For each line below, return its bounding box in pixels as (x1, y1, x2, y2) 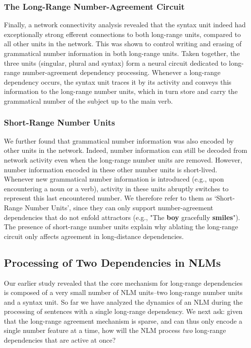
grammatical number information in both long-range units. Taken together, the (4, 48, 240, 58)
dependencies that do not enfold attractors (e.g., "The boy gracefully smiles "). (4, 212, 240, 222)
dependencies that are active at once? (4, 335, 116, 345)
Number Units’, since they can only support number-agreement (24, 202, 214, 212)
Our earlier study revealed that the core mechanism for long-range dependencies (4, 277, 243, 288)
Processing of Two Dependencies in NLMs (4, 255, 221, 270)
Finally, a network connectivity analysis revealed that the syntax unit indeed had (4, 19, 246, 30)
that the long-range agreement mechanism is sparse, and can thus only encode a (4, 315, 243, 326)
